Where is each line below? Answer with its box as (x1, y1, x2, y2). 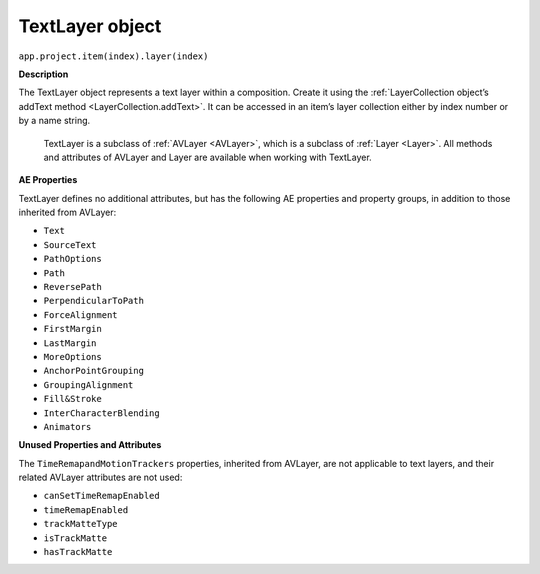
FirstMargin (43, 323, 102, 335)
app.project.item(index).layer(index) (18, 50, 209, 62)
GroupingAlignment (43, 379, 134, 390)
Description (18, 68, 69, 80)
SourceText (43, 239, 97, 250)
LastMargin (43, 337, 97, 349)
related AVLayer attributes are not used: (18, 471, 183, 484)
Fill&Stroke (43, 393, 102, 405)
